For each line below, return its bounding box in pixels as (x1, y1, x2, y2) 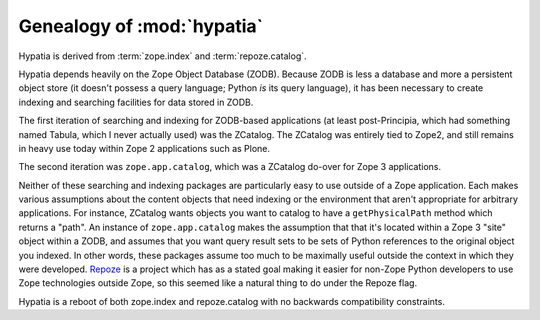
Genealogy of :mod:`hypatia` (18, 15, 264, 37)
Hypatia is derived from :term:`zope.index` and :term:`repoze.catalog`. (18, 50, 307, 62)
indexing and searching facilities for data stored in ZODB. (18, 96, 254, 108)
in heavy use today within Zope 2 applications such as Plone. (18, 142, 270, 154)
